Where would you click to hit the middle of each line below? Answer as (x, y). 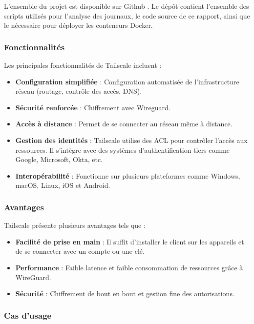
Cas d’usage (28, 315)
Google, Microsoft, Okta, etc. (59, 159)
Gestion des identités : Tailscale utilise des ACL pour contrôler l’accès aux (131, 140)
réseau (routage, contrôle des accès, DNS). (79, 91)
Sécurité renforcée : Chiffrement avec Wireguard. (93, 107)
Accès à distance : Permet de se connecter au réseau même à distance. (124, 124)
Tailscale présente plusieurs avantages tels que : (75, 225)
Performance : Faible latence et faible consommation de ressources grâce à (129, 267)
